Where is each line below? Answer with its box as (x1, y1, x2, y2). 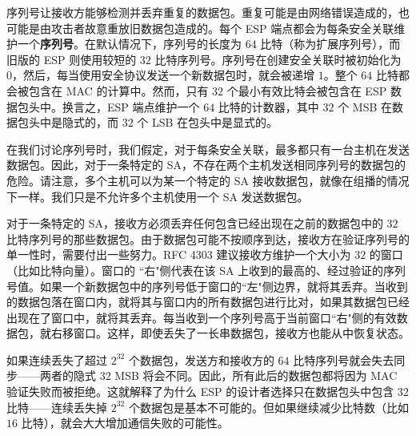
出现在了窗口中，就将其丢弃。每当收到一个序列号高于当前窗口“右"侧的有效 (6, 309, 397, 325)
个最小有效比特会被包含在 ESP (226, 82, 387, 99)
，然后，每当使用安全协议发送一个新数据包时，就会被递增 (12, 67, 314, 83)
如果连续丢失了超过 (6, 351, 107, 368)
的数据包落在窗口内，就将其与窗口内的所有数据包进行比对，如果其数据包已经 (6, 293, 410, 310)
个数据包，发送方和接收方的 (128, 351, 274, 368)
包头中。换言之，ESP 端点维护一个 (17, 98, 200, 115)
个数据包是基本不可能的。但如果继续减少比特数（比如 (128, 398, 409, 415)
